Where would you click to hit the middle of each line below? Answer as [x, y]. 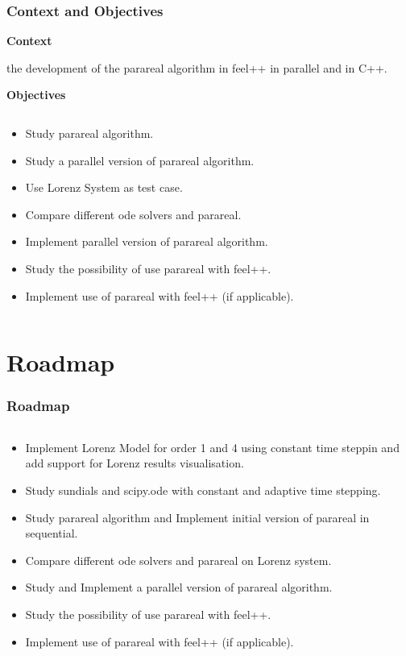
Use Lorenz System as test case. [104, 187]
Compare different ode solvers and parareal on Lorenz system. [178, 560]
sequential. [52, 533]
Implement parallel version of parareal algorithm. [147, 241]
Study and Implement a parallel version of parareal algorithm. [179, 587]
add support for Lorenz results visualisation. [135, 463]
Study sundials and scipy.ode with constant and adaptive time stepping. [203, 490]
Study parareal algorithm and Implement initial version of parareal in [197, 517]
